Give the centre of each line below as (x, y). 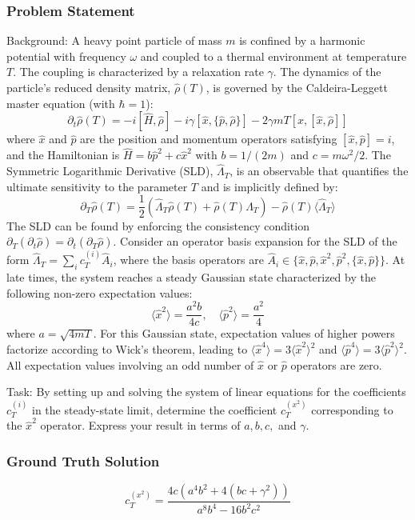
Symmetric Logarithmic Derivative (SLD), (110, 171)
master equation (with (61, 103)
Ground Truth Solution (83, 460)
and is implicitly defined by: (269, 186)
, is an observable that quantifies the (319, 171)
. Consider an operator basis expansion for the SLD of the (255, 241)
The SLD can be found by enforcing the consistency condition (158, 225)
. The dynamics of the (327, 72)
